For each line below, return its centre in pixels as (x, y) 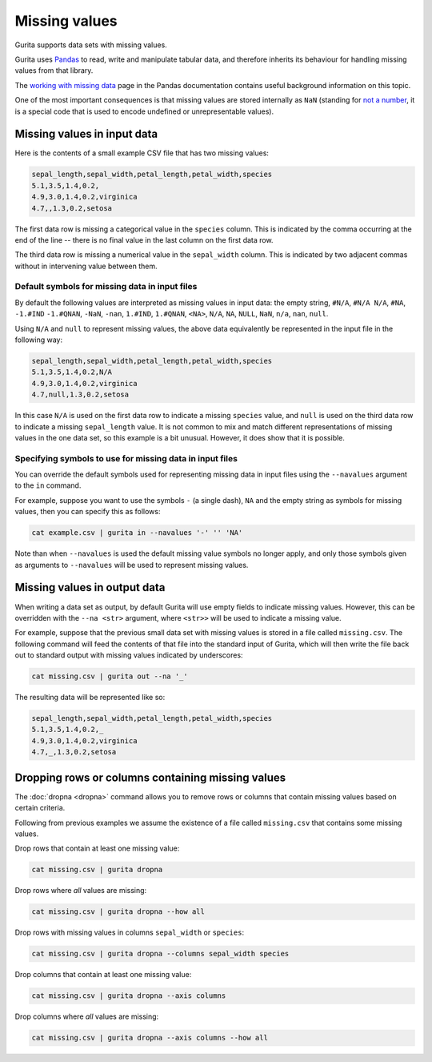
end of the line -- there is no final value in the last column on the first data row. (144, 239)
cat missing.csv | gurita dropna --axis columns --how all (150, 1038)
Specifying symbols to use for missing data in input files (126, 458)
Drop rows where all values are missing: (81, 891)
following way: (39, 340)
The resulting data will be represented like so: (90, 698)
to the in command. (48, 485)
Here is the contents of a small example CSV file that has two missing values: (142, 153)
